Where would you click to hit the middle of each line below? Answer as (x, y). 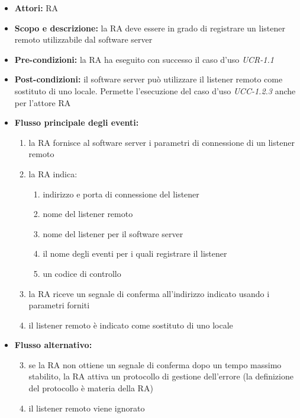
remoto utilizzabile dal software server (83, 39)
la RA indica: (53, 173)
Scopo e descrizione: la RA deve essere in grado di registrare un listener (150, 28)
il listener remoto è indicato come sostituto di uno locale (131, 325)
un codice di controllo (82, 273)
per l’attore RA (43, 102)
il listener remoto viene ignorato (87, 408)
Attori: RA (36, 8)
